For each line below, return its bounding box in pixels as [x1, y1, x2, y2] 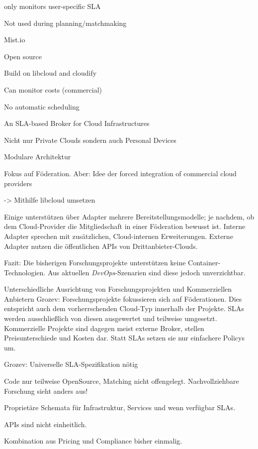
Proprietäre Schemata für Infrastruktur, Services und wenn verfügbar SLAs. [4, 402, 236, 413]
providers [4, 178, 32, 188]
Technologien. [4, 267, 46, 277]
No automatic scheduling [4, 101, 80, 112]
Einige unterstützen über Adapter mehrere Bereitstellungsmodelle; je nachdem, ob [4, 211, 255, 222]
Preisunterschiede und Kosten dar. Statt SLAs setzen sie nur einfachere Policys [4, 333, 245, 343]
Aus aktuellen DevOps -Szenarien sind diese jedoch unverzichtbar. [47, 267, 246, 277]
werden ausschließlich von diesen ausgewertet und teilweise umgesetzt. [4, 313, 217, 324]
